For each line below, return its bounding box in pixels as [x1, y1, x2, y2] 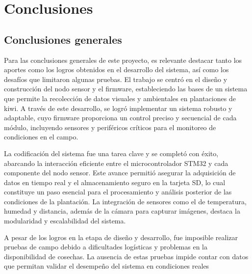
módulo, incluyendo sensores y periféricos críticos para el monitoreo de [4, 122, 216, 132]
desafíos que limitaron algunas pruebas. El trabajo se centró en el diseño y [4, 74, 227, 84]
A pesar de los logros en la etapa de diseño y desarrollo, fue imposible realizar [4, 232, 238, 242]
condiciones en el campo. [4, 132, 78, 142]
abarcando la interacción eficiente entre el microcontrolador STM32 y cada [4, 158, 228, 168]
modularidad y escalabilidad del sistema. [4, 216, 126, 226]
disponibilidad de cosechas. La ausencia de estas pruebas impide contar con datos [4, 251, 249, 261]
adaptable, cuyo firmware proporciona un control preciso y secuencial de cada [4, 112, 237, 123]
